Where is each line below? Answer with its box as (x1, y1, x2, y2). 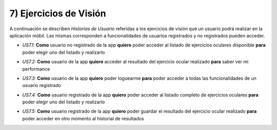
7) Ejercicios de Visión (9, 8, 106, 19)
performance (22, 66, 50, 72)
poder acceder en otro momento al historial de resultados (22, 115, 144, 121)
